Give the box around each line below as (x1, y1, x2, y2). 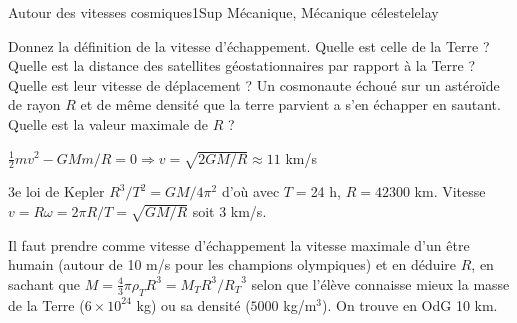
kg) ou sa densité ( (136, 294, 251, 315)
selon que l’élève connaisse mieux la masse (251, 273, 510, 294)
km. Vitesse (414, 181, 486, 202)
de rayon (8, 94, 61, 115)
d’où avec (221, 181, 280, 202)
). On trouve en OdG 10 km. (321, 294, 498, 315)
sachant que (8, 273, 81, 294)
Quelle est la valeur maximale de (8, 113, 208, 134)
